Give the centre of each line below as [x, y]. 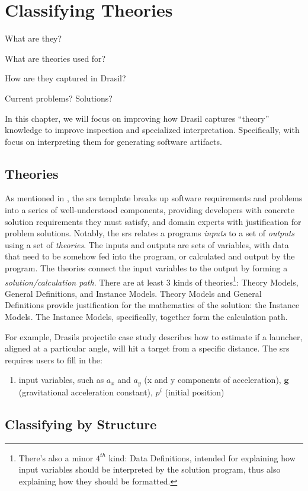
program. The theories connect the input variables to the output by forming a [146, 268]
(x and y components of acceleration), [213, 380]
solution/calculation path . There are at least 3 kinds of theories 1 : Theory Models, [152, 281]
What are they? [33, 38]
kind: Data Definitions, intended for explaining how [202, 457]
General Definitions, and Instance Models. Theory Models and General [133, 293]
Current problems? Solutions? [59, 98]
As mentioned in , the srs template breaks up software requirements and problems [154, 198]
